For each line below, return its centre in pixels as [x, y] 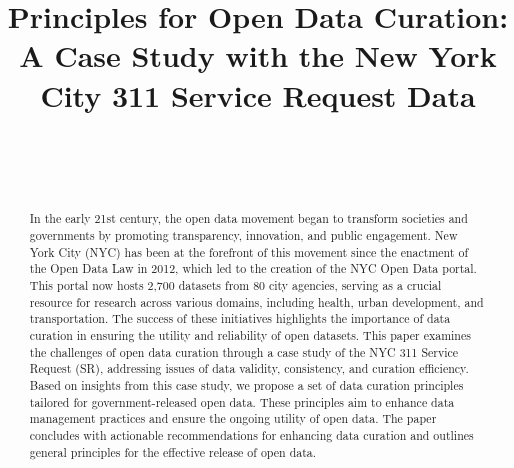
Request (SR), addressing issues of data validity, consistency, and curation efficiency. [249, 368]
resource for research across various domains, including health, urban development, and [256, 301]
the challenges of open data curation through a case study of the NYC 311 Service [244, 351]
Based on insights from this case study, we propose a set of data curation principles [246, 385]
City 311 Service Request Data [258, 94]
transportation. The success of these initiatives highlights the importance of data [240, 318]
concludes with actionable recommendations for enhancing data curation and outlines [251, 435]
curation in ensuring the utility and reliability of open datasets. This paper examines [250, 335]
